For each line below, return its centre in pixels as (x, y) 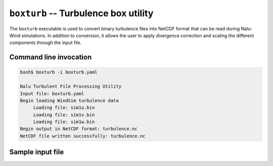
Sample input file (37, 152)
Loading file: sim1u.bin (64, 108)
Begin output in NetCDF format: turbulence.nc (79, 129)
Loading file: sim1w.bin (64, 122)
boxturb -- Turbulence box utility (81, 13)
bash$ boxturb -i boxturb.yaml (59, 72)
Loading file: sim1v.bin (64, 115)
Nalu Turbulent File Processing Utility (71, 87)
